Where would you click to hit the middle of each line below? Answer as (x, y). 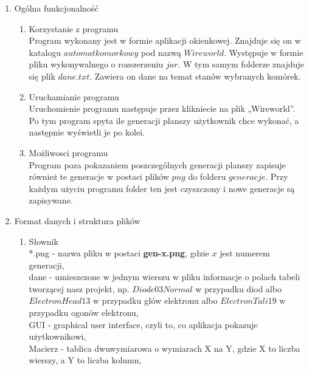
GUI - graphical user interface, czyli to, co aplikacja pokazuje (143, 324)
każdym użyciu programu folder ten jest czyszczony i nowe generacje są (162, 188)
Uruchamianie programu (74, 96)
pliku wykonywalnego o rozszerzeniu (96, 64)
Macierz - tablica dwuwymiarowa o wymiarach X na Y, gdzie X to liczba (165, 348)
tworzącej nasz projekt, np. (79, 288)
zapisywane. (51, 200)
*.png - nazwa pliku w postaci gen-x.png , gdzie (119, 253)
